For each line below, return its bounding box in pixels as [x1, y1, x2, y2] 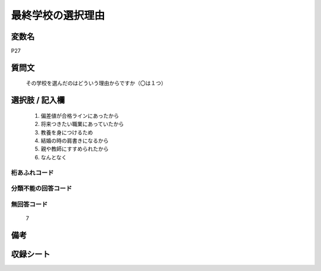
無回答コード [11, 200, 48, 208]
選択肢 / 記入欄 [11, 95, 65, 105]
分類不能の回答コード [11, 184, 73, 193]
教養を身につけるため [40, 128, 93, 136]
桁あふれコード [11, 168, 54, 177]
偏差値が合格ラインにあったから [40, 112, 119, 119]
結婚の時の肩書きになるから [40, 137, 109, 144]
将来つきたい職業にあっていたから [40, 121, 124, 128]
